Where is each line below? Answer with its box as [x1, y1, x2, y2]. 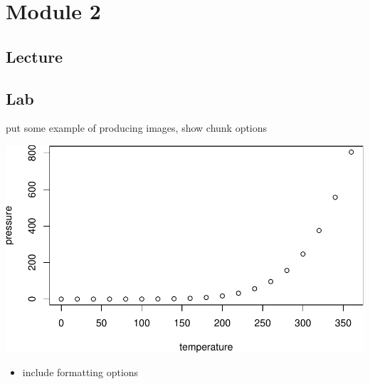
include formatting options [22, 365, 139, 380]
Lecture [6, 45, 63, 67]
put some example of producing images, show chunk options [6, 120, 268, 135]
